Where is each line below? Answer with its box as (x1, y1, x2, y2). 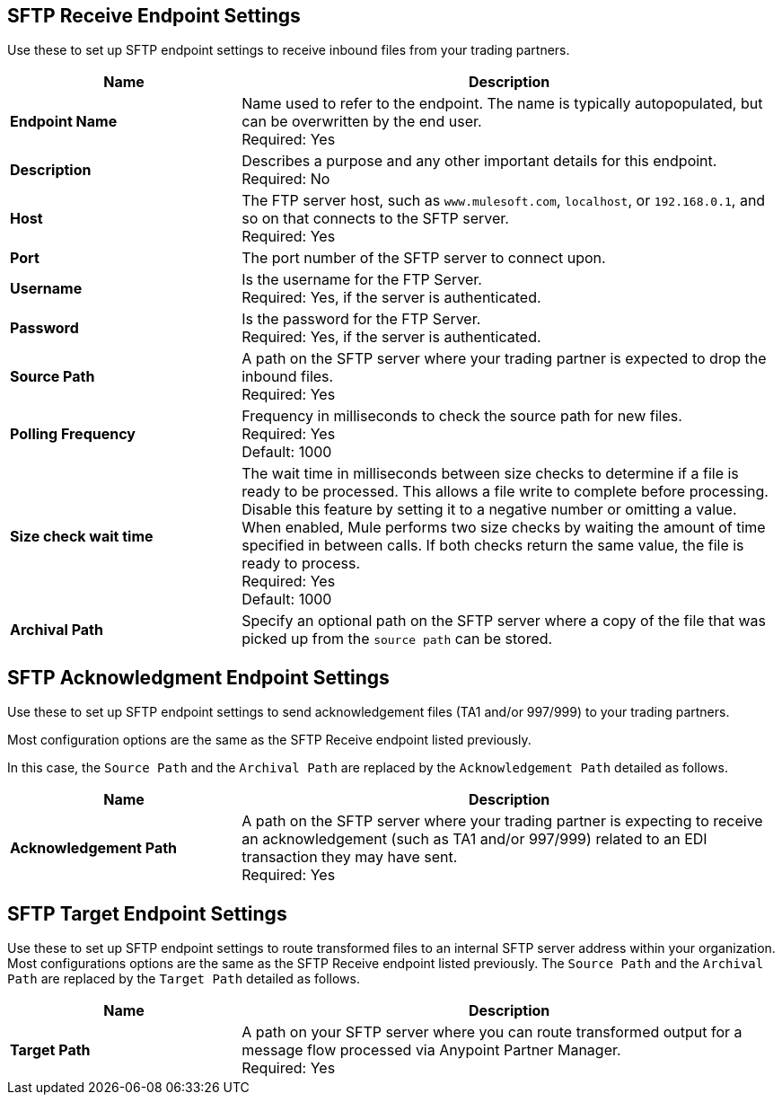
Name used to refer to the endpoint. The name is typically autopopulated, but (242, 94, 763, 113)
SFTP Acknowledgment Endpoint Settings (7, 666, 390, 689)
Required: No (242, 170, 330, 189)
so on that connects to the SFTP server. (242, 209, 509, 228)
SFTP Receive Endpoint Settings (7, 4, 301, 27)
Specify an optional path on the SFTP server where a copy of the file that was (242, 612, 767, 630)
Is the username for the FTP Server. (242, 270, 482, 289)
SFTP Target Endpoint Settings (7, 902, 287, 925)
